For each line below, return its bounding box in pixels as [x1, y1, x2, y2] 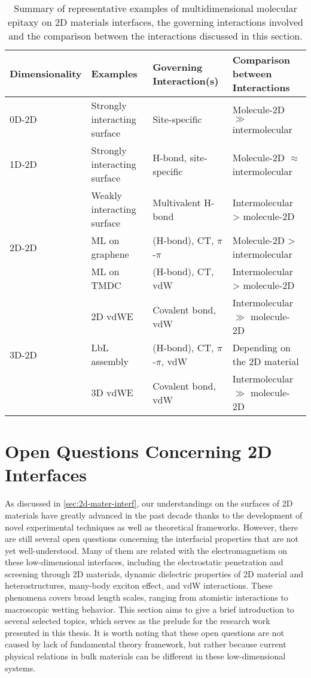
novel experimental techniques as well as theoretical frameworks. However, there [5, 520, 298, 533]
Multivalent [153, 195, 201, 209]
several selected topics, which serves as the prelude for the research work [5, 614, 270, 627]
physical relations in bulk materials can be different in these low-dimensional [5, 650, 286, 662]
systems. [5, 661, 36, 674]
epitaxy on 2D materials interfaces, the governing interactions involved [7, 15, 303, 29]
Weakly [91, 188, 123, 202]
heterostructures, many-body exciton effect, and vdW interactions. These [5, 579, 273, 592]
